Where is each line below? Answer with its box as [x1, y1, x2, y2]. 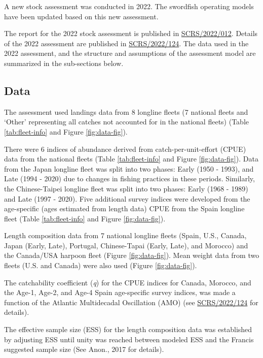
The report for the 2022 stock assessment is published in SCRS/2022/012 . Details [4, 28, 258, 39]
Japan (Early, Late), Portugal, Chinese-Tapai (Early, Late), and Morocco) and [4, 240, 248, 250]
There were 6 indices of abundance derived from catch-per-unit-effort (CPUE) [4, 143, 246, 154]
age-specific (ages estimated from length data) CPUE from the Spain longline [4, 203, 245, 214]
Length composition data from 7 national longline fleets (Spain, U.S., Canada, [4, 230, 247, 241]
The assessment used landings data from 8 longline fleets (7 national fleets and [4, 106, 248, 117]
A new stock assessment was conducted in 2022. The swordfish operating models [4, 1, 254, 11]
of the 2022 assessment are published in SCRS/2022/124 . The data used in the [4, 38, 249, 48]
